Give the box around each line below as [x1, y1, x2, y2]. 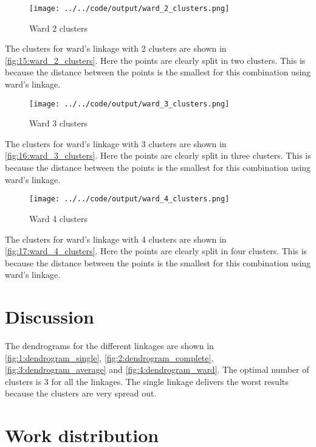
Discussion [5, 304, 94, 329]
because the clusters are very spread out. [5, 387, 157, 400]
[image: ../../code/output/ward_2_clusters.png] [29, 4, 230, 13]
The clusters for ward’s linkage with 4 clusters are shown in [5, 232, 227, 245]
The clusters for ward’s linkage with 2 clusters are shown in [5, 42, 227, 55]
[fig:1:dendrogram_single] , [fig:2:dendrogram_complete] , [5, 351, 214, 364]
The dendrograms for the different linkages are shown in [5, 339, 214, 352]
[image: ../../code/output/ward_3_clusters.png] [29, 99, 230, 108]
